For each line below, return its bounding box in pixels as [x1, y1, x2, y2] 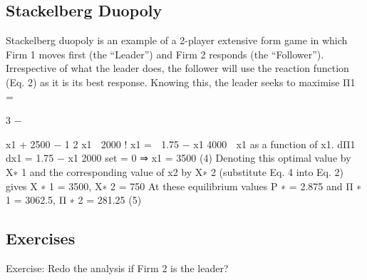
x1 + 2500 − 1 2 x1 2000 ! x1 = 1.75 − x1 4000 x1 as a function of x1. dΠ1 [6, 136, 356, 151]
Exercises [6, 227, 76, 249]
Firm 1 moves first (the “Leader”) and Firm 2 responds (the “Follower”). [6, 46, 324, 61]
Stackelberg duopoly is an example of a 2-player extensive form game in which [6, 33, 348, 48]
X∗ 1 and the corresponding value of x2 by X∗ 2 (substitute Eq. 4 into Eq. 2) [6, 164, 343, 179]
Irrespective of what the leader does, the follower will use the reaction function [6, 61, 349, 76]
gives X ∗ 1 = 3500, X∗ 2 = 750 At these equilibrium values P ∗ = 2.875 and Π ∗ [6, 178, 362, 193]
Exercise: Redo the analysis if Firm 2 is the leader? [6, 260, 229, 275]
